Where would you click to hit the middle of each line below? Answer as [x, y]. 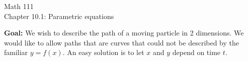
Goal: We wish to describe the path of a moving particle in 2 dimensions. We [124, 33]
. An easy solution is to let [103, 52]
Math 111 [19, 6]
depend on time [196, 52]
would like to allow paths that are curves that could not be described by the [122, 42]
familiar [16, 52]
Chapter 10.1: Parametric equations [59, 16]
